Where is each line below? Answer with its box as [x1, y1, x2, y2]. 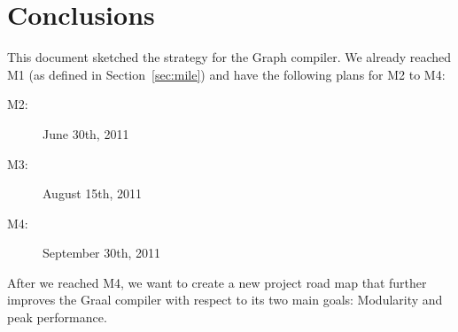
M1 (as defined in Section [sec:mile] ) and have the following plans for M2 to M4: [7, 65, 446, 83]
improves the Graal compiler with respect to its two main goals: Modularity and [7, 290, 443, 309]
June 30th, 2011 [43, 124, 129, 143]
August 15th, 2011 [43, 184, 143, 203]
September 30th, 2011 [43, 243, 161, 262]
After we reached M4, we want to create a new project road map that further [7, 273, 427, 291]
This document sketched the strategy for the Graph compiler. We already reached [7, 48, 452, 66]
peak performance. [7, 308, 107, 327]
